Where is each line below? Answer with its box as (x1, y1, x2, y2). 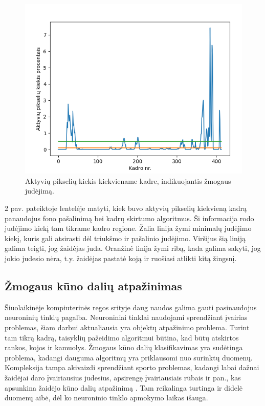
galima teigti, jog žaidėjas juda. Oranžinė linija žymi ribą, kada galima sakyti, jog (5, 243, 261, 253)
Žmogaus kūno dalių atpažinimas (5, 278, 182, 293)
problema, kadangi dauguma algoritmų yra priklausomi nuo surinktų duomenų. (5, 352, 253, 362)
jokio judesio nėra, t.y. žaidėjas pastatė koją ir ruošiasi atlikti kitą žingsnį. (5, 253, 237, 264)
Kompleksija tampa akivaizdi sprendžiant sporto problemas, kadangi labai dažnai (5, 362, 259, 373)
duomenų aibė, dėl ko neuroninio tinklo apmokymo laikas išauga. (5, 392, 208, 403)
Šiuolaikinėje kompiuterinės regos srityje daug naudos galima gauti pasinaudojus (5, 302, 257, 312)
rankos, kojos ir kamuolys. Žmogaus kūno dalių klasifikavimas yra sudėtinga (5, 342, 243, 353)
